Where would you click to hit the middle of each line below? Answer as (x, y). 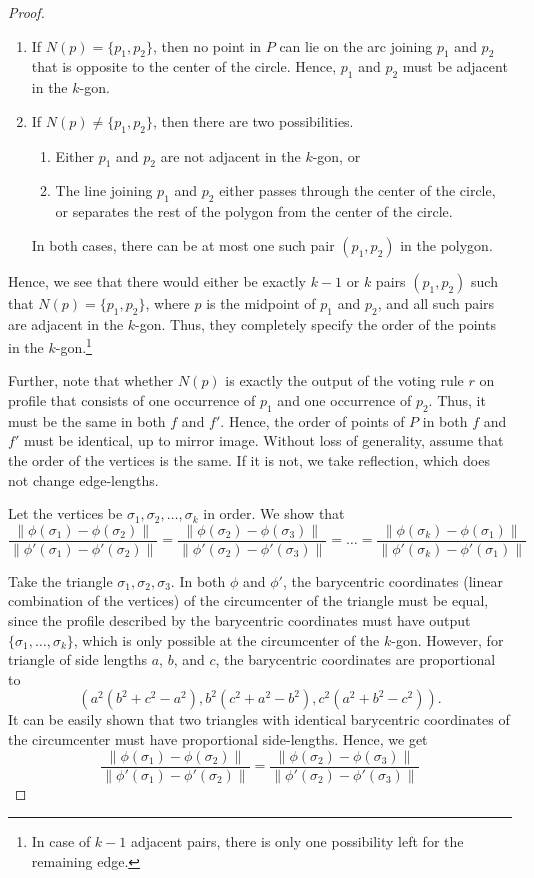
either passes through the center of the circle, (357, 190)
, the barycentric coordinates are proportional (355, 659)
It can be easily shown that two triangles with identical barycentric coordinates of (259, 719)
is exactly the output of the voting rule (344, 380)
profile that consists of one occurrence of (132, 400)
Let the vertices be (65, 513)
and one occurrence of (344, 400)
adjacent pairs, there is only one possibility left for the (297, 841)
